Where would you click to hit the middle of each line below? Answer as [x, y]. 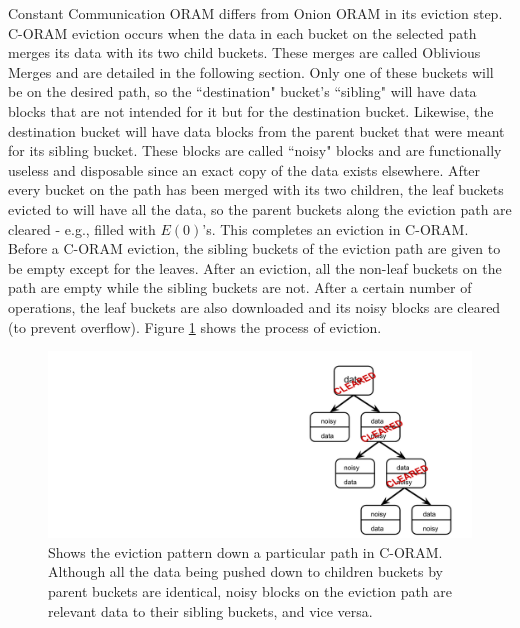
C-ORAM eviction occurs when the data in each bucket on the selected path [242, 32]
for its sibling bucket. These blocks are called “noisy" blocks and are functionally [255, 150]
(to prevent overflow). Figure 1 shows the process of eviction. [195, 326]
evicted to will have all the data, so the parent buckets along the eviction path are [260, 208]
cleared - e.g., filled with [82, 228]
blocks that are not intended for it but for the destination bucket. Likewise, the [251, 110]
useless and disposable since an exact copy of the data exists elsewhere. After [244, 169]
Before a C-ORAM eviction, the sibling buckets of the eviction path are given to [254, 248]
